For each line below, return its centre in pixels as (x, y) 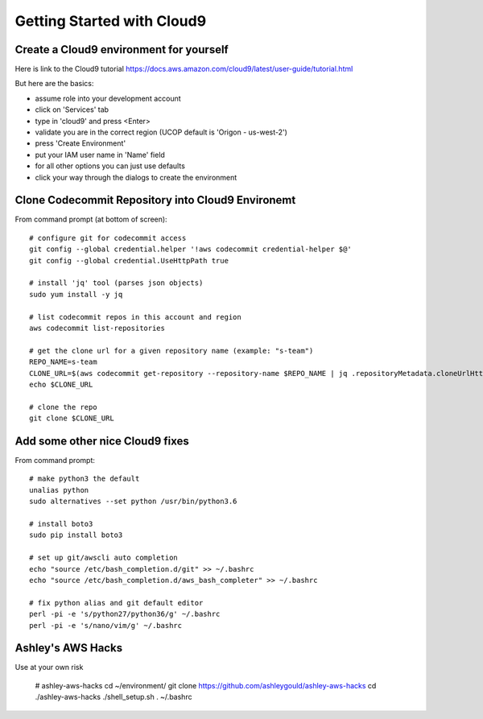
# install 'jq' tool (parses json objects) (116, 283)
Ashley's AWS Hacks (69, 648)
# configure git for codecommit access (108, 238)
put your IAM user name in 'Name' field (100, 155)
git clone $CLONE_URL (72, 418)
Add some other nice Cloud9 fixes (102, 441)
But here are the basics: (54, 84)
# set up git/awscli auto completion (104, 558)
